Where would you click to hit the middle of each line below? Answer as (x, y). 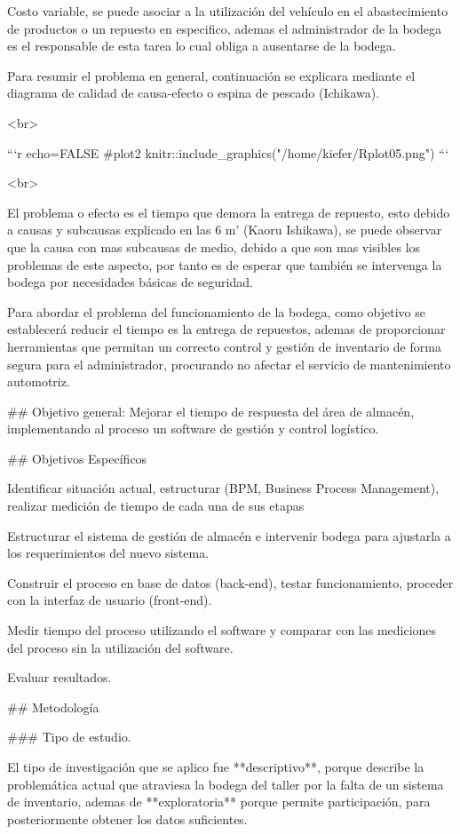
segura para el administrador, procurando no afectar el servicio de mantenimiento (229, 364)
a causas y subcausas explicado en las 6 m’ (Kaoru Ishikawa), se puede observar (225, 230)
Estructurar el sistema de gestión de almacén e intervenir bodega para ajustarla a (229, 535)
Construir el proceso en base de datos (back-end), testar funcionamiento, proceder (230, 582)
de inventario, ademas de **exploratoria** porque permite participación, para (219, 802)
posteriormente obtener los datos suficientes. (127, 818)
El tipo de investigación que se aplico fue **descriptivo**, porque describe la (216, 766)
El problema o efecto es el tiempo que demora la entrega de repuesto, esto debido (229, 212)
